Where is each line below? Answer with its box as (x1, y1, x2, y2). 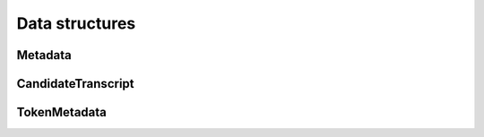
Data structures (16, 13, 136, 33)
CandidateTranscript (16, 76, 134, 91)
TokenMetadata (16, 105, 108, 120)
